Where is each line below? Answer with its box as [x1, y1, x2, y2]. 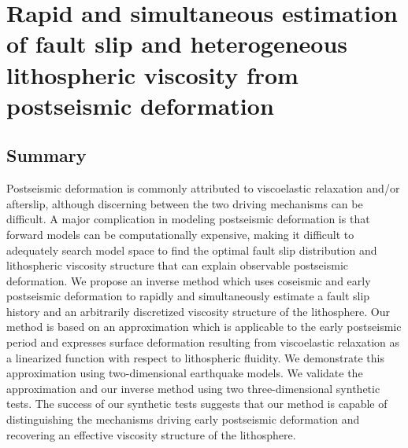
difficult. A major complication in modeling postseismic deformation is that [6, 211, 370, 227]
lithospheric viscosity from [6, 58, 299, 90]
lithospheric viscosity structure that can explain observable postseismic [6, 257, 348, 274]
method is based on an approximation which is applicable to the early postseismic [6, 318, 402, 335]
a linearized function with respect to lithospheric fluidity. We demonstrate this [6, 349, 385, 365]
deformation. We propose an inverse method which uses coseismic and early [6, 272, 371, 288]
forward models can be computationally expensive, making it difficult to [6, 226, 354, 242]
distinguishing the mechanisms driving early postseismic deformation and [6, 411, 360, 428]
